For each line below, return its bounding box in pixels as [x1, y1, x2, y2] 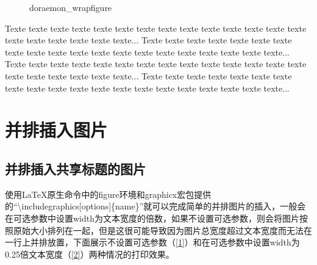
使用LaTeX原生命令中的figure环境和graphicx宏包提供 [5, 187, 212, 200]
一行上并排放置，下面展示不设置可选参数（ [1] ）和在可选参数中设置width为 [5, 236, 300, 249]
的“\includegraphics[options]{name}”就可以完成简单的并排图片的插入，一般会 [5, 200, 306, 212]
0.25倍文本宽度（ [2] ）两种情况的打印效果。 [5, 247, 174, 260]
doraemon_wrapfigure [29, 1, 112, 13]
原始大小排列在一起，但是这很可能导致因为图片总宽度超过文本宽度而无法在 [13, 223, 312, 236]
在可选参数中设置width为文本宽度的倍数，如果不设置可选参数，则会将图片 [5, 211, 300, 224]
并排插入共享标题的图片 [5, 159, 146, 178]
